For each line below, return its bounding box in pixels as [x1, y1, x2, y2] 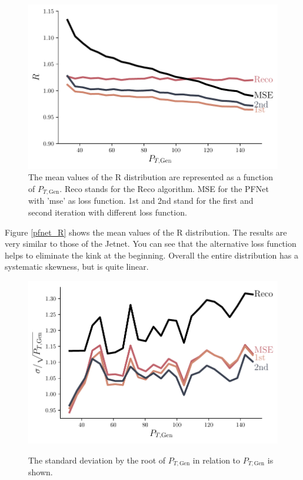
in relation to [192, 453, 241, 466]
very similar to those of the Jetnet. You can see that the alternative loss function [5, 237, 297, 250]
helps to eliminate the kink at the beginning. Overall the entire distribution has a [5, 249, 298, 261]
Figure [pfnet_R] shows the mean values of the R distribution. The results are [5, 226, 287, 238]
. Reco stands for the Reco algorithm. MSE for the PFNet [59, 182, 269, 194]
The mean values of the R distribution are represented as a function [28, 171, 273, 183]
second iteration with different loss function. [28, 206, 187, 218]
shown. [28, 466, 53, 478]
